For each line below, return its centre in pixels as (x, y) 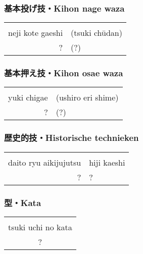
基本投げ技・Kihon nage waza (64, 8)
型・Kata (23, 202)
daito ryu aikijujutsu (45, 162)
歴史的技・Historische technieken (71, 138)
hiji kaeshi (107, 162)
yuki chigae (28, 97)
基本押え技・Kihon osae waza (64, 73)
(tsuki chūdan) (97, 33)
